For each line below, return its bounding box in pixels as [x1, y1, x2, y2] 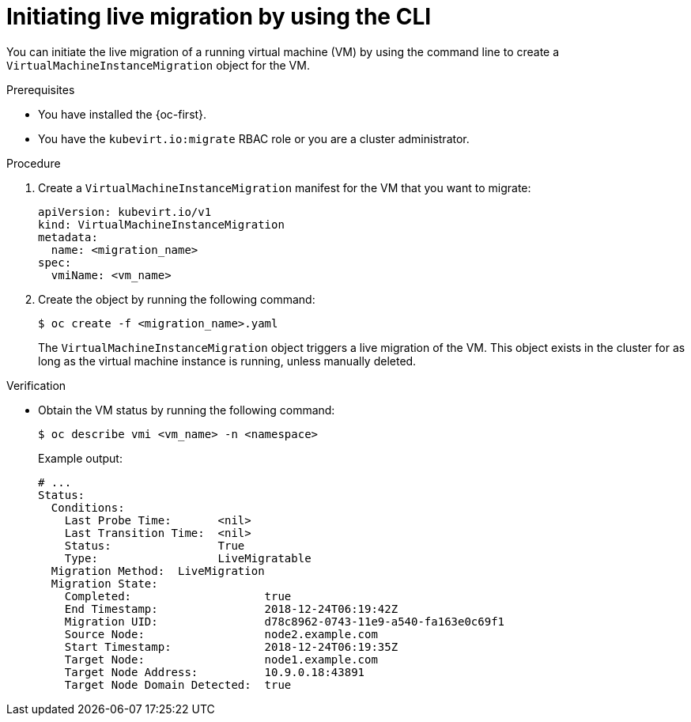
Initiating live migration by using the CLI [6, 3, 432, 30]
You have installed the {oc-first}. [38, 107, 207, 121]
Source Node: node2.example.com [64, 627, 378, 641]
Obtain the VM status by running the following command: [38, 403, 335, 417]
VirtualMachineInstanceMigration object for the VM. [6, 58, 310, 72]
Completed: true [64, 589, 292, 603]
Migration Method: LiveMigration [51, 564, 265, 577]
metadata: [38, 230, 98, 244]
